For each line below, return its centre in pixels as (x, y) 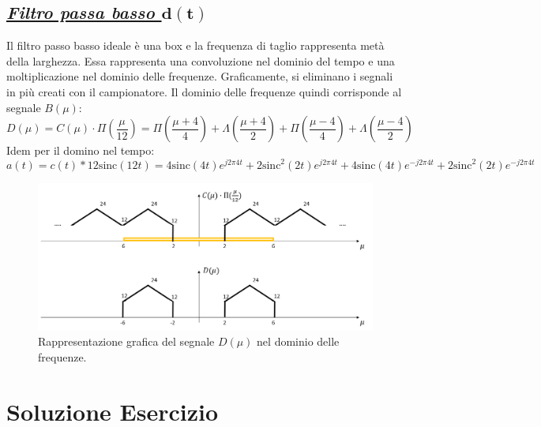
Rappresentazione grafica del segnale (126, 341)
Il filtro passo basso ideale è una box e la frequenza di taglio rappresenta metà (195, 45)
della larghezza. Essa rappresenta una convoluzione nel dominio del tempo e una (201, 60)
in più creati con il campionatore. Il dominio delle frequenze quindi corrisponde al (204, 91)
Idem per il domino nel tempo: (81, 150)
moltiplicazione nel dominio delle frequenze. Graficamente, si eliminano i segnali (200, 76)
